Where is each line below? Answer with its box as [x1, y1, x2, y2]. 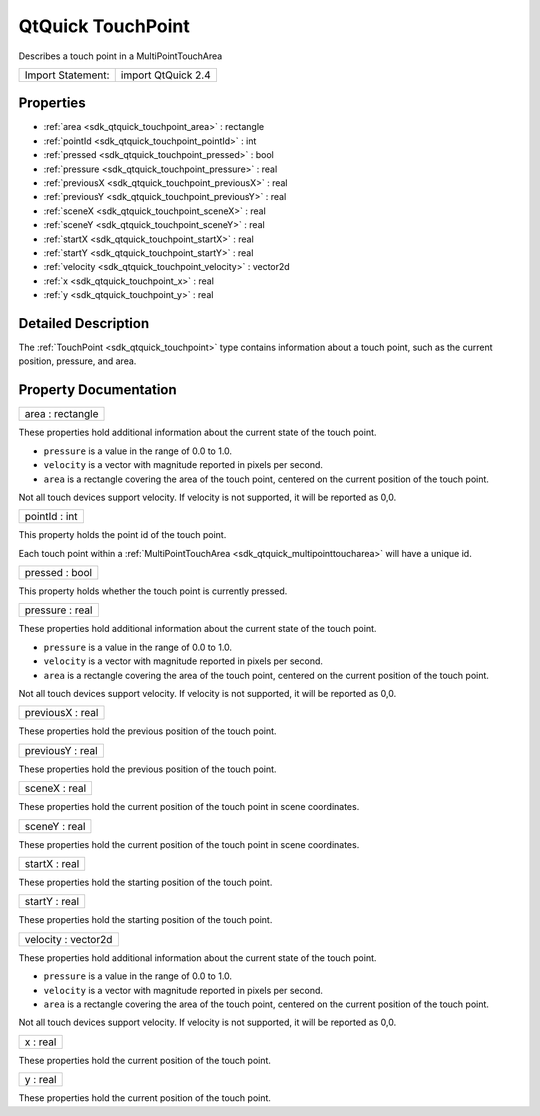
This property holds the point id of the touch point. [18, 529, 227, 541]
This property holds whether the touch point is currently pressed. [18, 585, 288, 597]
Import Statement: [24, 68, 110, 82]
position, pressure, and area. [18, 355, 137, 367]
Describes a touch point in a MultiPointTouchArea [18, 50, 223, 62]
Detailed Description [18, 315, 150, 332]
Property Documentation [18, 381, 177, 399]
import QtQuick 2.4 [120, 68, 211, 82]
